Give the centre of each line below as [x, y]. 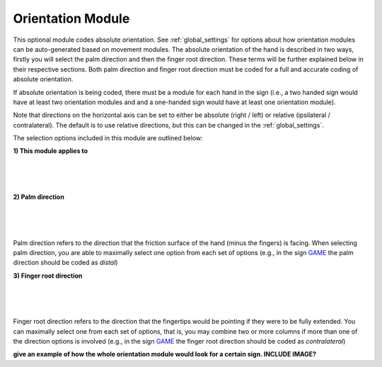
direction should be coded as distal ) [65, 263]
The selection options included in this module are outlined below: [108, 138]
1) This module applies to [51, 151]
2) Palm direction [39, 197]
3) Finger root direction [48, 276]
